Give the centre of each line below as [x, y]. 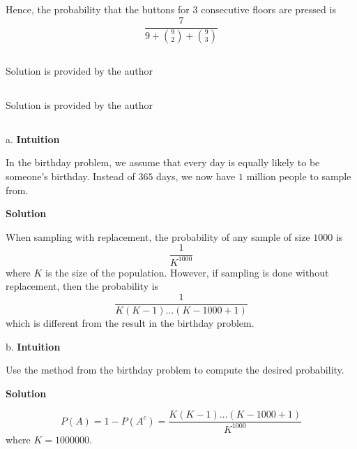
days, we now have [196, 176]
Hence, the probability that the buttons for [98, 9]
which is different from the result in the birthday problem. [130, 323]
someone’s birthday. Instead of [70, 176]
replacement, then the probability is [82, 286]
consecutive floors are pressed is [268, 9]
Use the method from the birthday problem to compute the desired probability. [175, 370]
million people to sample [299, 176]
